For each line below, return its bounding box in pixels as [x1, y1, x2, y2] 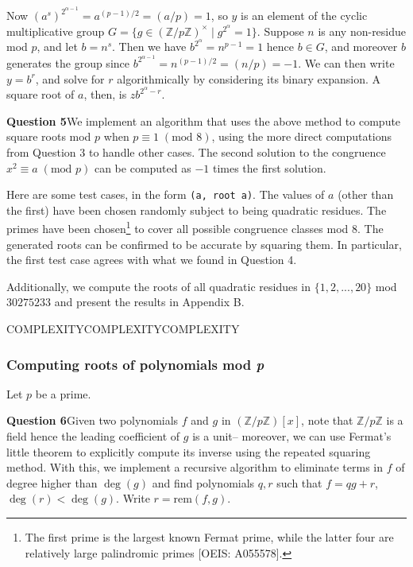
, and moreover [324, 38, 398, 55]
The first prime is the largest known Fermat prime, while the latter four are [25, 529, 394, 546]
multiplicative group [6, 22, 105, 39]
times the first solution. [212, 159, 326, 176]
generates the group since [6, 54, 129, 71]
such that [276, 474, 322, 491]
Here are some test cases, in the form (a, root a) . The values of [6, 186, 325, 203]
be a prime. [35, 385, 91, 402]
